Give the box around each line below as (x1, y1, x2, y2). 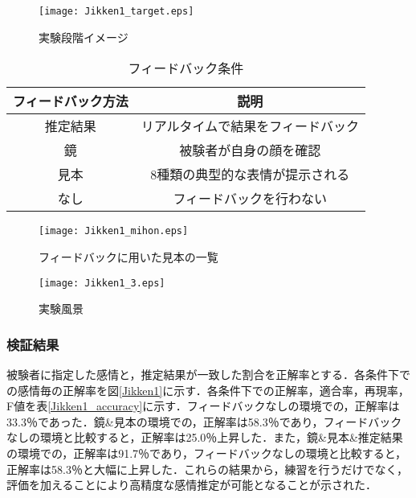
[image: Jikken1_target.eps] (39, 6, 194, 17)
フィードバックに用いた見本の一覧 (39, 248, 218, 265)
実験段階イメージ (39, 28, 128, 45)
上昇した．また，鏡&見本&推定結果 (217, 429, 403, 446)
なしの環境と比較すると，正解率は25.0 (6, 429, 206, 446)
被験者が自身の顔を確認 (179, 141, 321, 160)
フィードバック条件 (128, 59, 244, 78)
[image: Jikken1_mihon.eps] (39, 225, 189, 237)
